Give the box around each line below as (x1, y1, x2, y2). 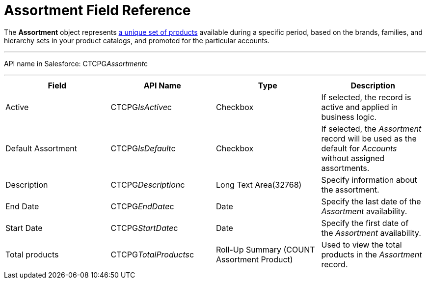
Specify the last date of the (321, 196, 421, 206)
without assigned (321, 153, 385, 163)
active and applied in (321, 102, 398, 112)
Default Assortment (5, 143, 77, 153)
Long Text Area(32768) (216, 179, 302, 190)
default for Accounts (321, 143, 397, 153)
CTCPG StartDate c (110, 223, 178, 233)
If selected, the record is (321, 92, 411, 102)
